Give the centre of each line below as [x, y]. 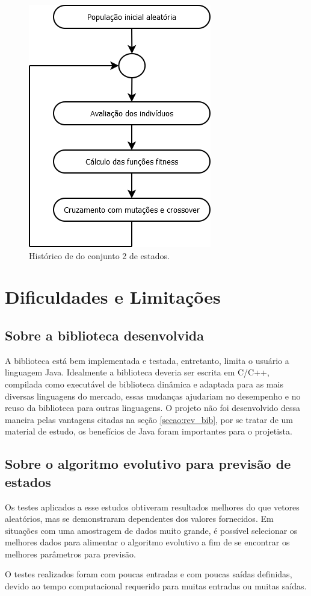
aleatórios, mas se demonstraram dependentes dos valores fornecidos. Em [139, 519]
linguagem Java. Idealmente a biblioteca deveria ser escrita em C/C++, [137, 372]
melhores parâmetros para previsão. [70, 554]
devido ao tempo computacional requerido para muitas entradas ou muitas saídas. [156, 586]
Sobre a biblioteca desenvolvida [105, 335]
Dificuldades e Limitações [113, 297]
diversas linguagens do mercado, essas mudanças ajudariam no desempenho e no [153, 396]
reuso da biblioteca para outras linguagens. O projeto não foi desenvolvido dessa [153, 408]
